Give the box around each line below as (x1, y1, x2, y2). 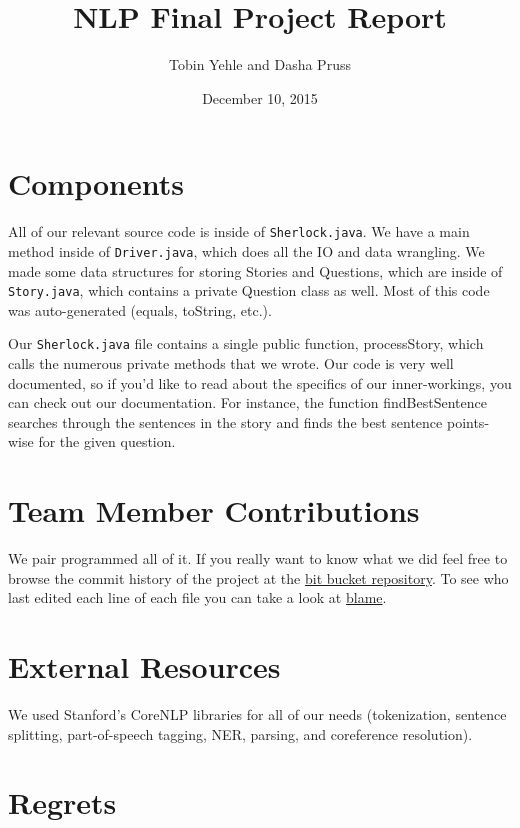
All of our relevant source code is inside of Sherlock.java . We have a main (8, 221, 470, 242)
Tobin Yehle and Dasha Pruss (169, 54, 351, 75)
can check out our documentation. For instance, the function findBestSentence (8, 392, 487, 413)
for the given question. (38, 431, 176, 452)
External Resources (8, 646, 281, 687)
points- (446, 411, 490, 432)
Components (8, 163, 184, 204)
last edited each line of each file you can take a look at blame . (8, 587, 387, 608)
